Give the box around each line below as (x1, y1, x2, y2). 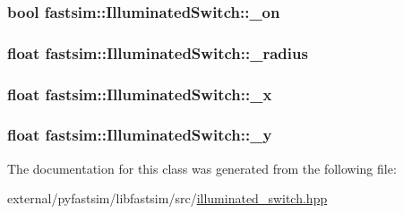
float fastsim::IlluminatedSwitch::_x (7, 82, 272, 105)
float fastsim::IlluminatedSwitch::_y (7, 124, 272, 146)
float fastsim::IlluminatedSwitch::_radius (7, 41, 308, 64)
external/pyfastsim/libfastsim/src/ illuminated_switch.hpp (7, 189, 328, 208)
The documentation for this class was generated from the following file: (7, 158, 397, 177)
